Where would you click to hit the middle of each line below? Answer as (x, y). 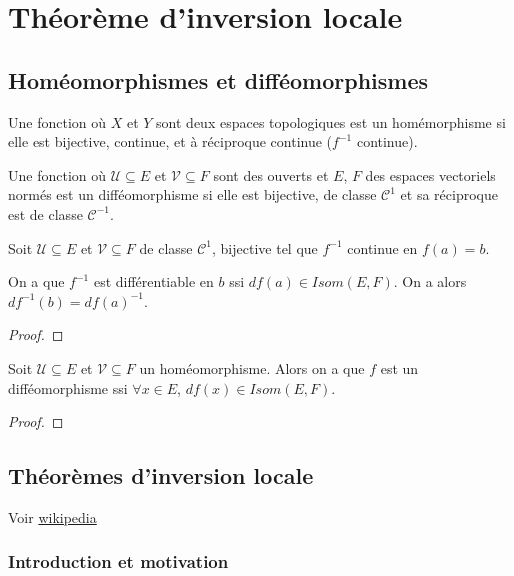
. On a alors (430, 281)
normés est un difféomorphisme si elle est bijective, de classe (192, 194)
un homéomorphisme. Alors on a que (252, 367)
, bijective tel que (265, 247)
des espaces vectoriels (430, 174)
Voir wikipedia (52, 516)
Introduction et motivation (118, 561)
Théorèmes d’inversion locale (161, 475)
